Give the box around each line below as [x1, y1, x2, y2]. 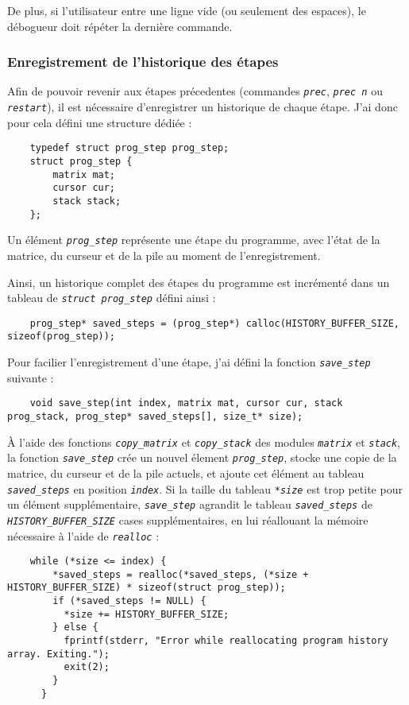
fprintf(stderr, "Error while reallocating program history [64, 635, 388, 647]
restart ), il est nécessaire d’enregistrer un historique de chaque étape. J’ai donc [7, 99, 398, 115]
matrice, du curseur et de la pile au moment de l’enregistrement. [7, 246, 321, 263]
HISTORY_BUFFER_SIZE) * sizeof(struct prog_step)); [7, 582, 286, 594]
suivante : [7, 369, 54, 385]
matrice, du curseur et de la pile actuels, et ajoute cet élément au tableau [7, 464, 365, 481]
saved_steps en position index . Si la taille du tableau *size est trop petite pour [7, 480, 403, 497]
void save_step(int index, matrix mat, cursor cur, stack [29, 397, 343, 409]
